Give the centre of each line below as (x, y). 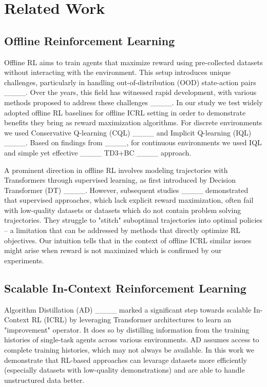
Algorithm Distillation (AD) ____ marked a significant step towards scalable (128, 309)
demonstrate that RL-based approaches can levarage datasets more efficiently (126, 360)
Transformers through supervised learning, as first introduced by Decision (120, 180)
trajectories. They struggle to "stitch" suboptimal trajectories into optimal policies (133, 220)
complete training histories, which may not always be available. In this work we (129, 350)
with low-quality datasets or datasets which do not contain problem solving (123, 210)
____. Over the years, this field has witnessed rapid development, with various (130, 92)
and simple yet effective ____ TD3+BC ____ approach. (98, 152)
